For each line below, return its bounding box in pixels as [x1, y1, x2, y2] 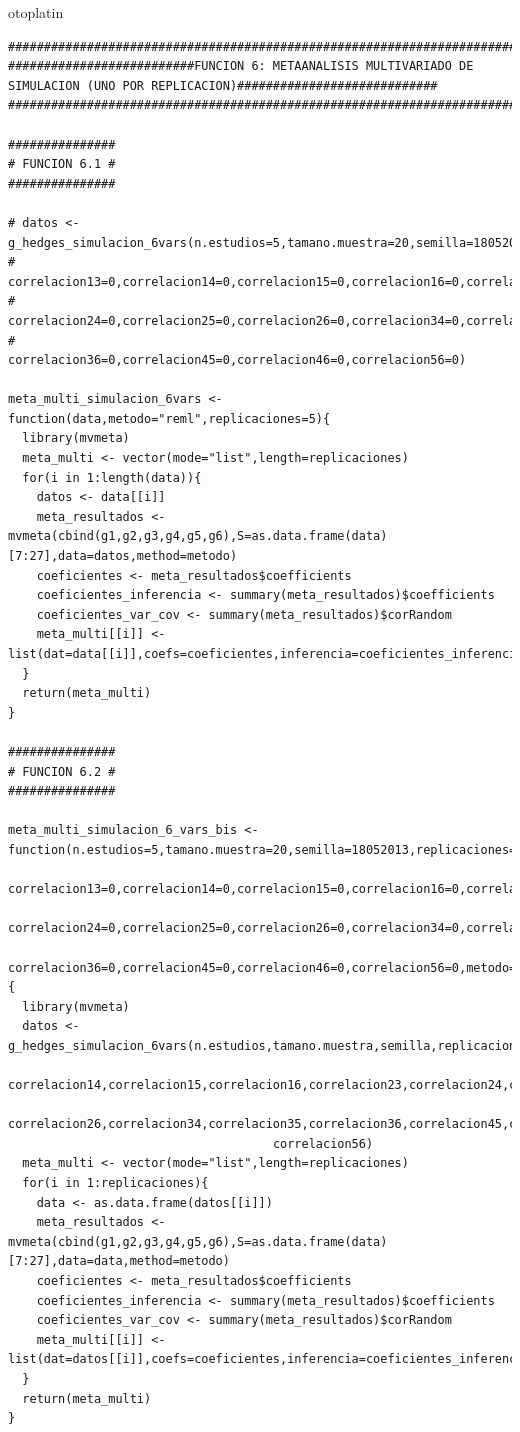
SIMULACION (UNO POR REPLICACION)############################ [8, 78, 438, 93]
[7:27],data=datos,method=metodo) [8, 549, 238, 564]
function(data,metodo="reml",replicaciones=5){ [8, 411, 331, 426]
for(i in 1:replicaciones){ [22, 1176, 209, 1191]
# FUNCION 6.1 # [8, 157, 116, 172]
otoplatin [8, 2, 64, 22]
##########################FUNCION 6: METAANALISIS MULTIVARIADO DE [8, 59, 474, 74]
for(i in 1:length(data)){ [22, 470, 202, 485]
